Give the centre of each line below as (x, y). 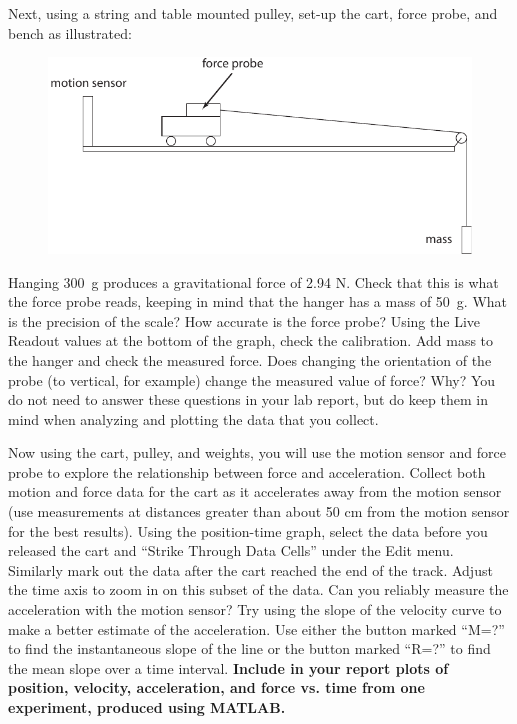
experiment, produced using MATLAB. (147, 707)
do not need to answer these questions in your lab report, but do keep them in (248, 399)
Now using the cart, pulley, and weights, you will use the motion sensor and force (257, 452)
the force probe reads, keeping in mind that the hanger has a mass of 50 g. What (258, 301)
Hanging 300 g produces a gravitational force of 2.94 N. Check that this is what (253, 281)
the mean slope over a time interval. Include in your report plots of (228, 667)
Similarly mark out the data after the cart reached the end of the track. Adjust (250, 569)
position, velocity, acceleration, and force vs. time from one (216, 687)
